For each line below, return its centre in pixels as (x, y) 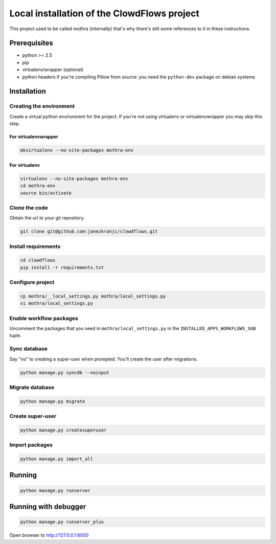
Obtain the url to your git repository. (47, 218)
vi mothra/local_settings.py (57, 303)
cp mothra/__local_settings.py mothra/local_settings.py (93, 296)
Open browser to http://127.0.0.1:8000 (49, 535)
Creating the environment (42, 106)
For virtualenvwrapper (34, 137)
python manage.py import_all (57, 459)
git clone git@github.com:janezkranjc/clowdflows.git (89, 232)
